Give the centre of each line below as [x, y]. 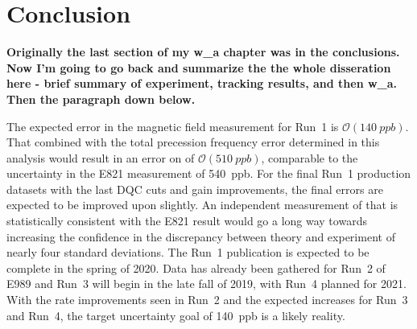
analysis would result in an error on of [101, 157]
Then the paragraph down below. [101, 99]
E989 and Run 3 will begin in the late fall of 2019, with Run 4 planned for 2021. [206, 284]
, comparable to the [310, 157]
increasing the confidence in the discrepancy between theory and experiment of [201, 236]
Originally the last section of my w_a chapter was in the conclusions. [203, 52]
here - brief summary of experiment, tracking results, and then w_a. [202, 83]
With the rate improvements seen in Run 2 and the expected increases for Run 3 [207, 300]
